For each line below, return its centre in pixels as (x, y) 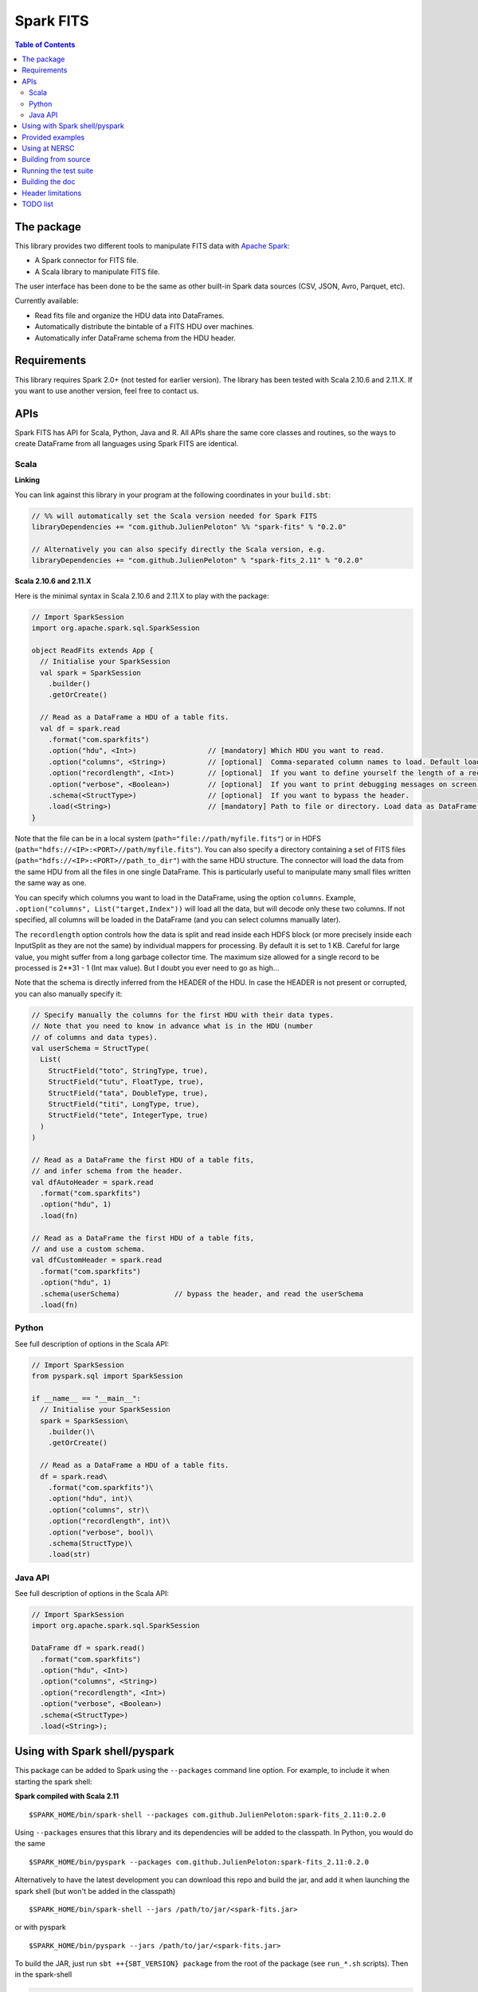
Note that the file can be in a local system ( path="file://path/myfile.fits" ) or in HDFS (168, 838)
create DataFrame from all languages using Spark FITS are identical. (127, 444)
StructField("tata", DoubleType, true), (128, 1093)
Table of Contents (45, 45)
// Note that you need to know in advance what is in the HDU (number (172, 1026)
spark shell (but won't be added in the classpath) (95, 1891)
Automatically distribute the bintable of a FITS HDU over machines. (145, 327)
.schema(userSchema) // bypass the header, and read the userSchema (202, 1294)
